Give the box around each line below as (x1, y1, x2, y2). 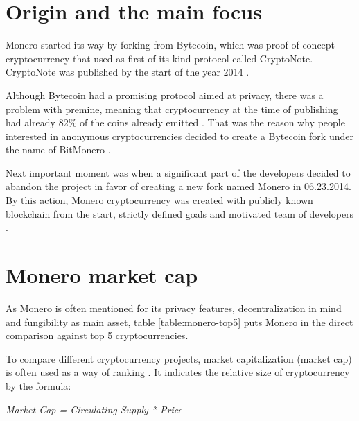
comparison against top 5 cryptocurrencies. (6, 328, 189, 343)
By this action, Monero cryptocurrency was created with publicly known (6, 193, 313, 207)
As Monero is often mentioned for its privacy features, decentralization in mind (6, 300, 342, 315)
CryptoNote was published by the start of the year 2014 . (6, 65, 249, 79)
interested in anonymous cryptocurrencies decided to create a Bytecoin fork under (6, 128, 353, 143)
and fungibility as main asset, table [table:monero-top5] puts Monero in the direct (6, 314, 353, 329)
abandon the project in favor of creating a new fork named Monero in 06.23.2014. (6, 179, 351, 194)
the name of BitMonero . (6, 142, 111, 157)
